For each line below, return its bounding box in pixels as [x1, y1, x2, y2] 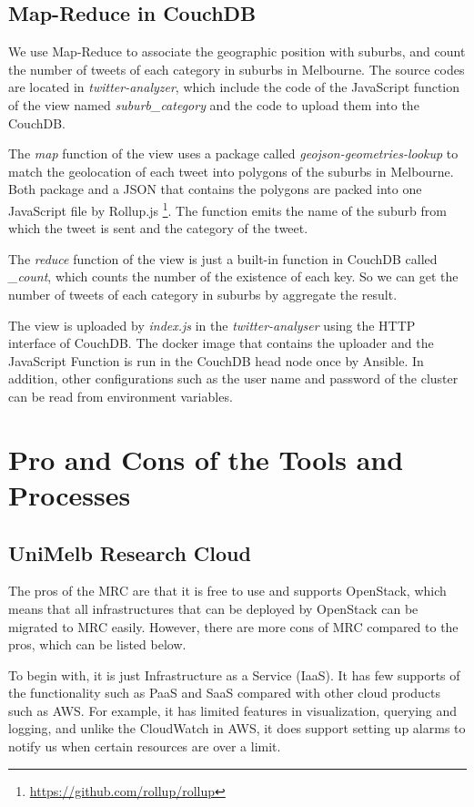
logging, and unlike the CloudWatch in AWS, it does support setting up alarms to [8, 719, 466, 738]
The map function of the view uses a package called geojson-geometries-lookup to [8, 144, 459, 163]
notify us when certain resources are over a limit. [8, 737, 281, 756]
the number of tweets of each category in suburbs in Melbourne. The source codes [8, 59, 465, 78]
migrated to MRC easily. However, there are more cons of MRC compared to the [8, 617, 459, 636]
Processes [8, 475, 131, 513]
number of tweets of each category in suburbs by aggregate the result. [8, 284, 398, 303]
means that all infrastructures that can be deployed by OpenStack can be [8, 598, 419, 618]
